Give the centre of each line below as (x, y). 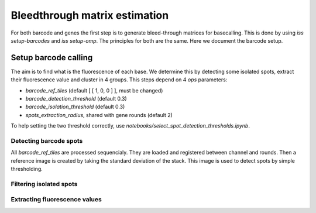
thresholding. (27, 169)
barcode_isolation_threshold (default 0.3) (75, 107)
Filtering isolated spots (44, 184)
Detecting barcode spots (47, 140)
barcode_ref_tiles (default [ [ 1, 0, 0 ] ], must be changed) (94, 90)
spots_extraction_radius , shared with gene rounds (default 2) (99, 115)
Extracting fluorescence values (56, 200)
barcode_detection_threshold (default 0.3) (76, 99)
